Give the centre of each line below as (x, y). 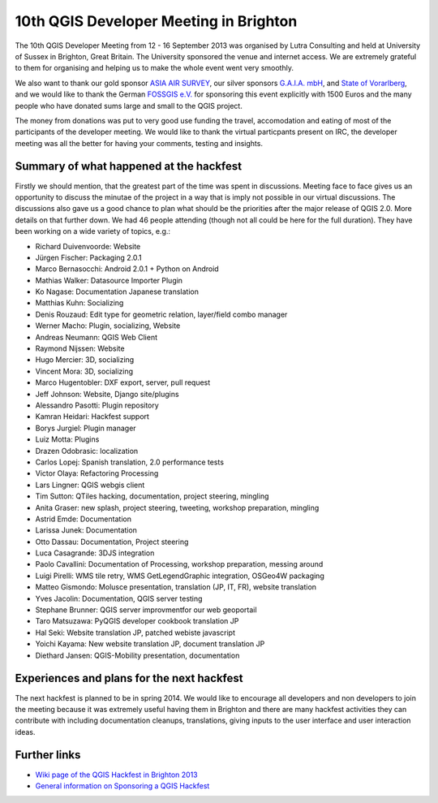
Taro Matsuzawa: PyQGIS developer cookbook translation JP (137, 621)
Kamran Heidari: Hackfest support (92, 417)
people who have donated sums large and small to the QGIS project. (129, 106)
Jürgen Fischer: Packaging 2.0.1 (88, 257)
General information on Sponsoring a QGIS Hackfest (122, 786)
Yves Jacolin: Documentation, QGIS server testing (119, 598)
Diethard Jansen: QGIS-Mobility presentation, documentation (137, 655)
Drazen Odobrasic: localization (87, 451)
